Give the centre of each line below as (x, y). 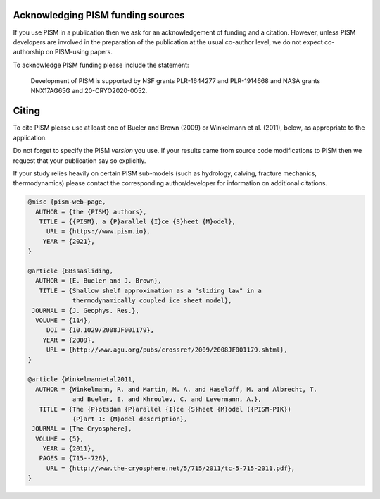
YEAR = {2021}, (69, 241)
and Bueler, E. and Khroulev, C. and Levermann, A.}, (167, 399)
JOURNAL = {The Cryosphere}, (82, 429)
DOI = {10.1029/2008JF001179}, (100, 330)
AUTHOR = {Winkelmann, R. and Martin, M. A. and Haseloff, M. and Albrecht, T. (177, 389)
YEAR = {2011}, (69, 449)
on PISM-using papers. (79, 52)
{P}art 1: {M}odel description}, (130, 419)
